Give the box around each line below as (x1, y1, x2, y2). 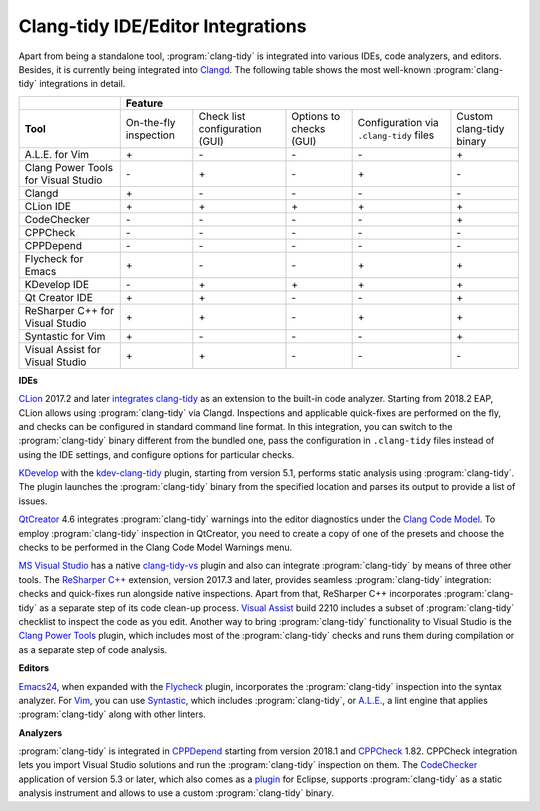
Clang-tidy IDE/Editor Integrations (18, 15, 307, 37)
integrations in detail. (38, 78, 126, 90)
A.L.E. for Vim (24, 147, 90, 161)
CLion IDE (24, 199, 72, 213)
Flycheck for (24, 251, 84, 265)
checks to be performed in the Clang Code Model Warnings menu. (18, 541, 293, 554)
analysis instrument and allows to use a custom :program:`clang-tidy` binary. (18, 787, 335, 799)
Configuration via (357, 115, 439, 129)
